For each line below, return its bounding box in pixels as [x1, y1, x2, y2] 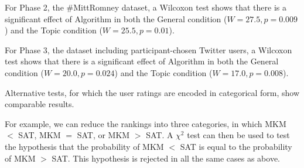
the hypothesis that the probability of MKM [5, 140, 164, 152]
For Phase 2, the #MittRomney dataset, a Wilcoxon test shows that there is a [5, 1, 286, 13]
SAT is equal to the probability [180, 140, 292, 152]
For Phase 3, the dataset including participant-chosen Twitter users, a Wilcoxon [5, 43, 292, 56]
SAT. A [146, 129, 173, 141]
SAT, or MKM [77, 129, 130, 141]
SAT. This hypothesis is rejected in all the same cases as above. [52, 152, 280, 164]
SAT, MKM [18, 129, 61, 141]
